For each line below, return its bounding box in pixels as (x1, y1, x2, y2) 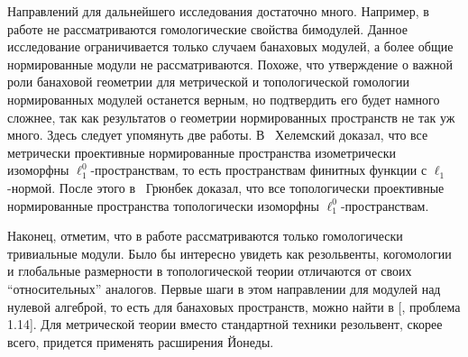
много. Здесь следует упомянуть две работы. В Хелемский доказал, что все (7, 125, 428, 144)
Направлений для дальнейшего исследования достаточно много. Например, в (7, 2, 429, 20)
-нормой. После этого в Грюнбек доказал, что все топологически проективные (7, 178, 445, 197)
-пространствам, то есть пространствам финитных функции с (90, 160, 427, 179)
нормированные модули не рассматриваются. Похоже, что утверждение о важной (7, 54, 453, 73)
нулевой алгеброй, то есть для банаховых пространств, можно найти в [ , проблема (7, 297, 461, 316)
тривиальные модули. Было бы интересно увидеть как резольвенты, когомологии (7, 243, 452, 262)
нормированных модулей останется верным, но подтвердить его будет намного (7, 89, 440, 108)
